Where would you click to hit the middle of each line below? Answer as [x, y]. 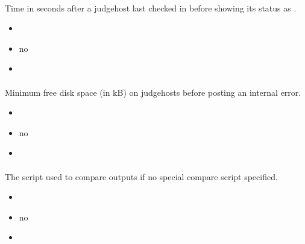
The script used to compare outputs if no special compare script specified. [141, 176]
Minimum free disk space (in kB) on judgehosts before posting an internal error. [153, 92]
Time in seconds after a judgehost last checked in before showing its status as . [151, 8]
